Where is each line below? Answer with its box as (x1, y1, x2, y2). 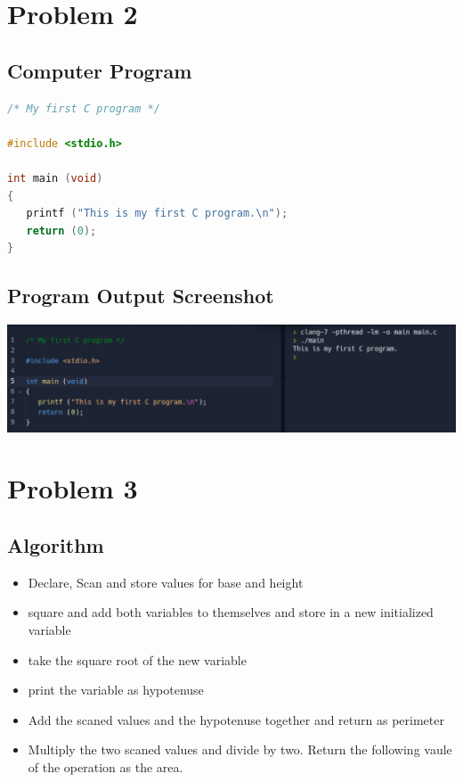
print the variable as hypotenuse (28, 680, 204, 699)
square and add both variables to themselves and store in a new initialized (28, 603, 434, 621)
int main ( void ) (7, 171, 103, 185)
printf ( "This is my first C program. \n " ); (26, 207, 288, 220)
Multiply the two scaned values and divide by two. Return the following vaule (28, 740, 452, 759)
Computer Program (7, 56, 192, 84)
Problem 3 (7, 470, 138, 506)
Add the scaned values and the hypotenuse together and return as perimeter (28, 710, 444, 728)
